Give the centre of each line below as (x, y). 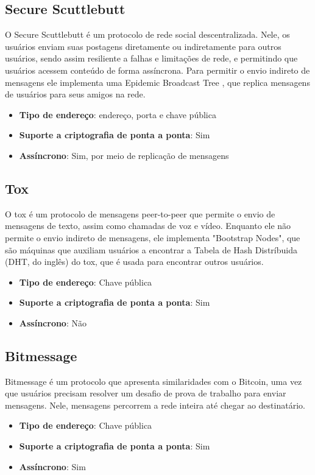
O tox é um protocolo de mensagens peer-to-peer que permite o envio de (140, 213)
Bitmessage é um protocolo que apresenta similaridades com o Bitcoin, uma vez (154, 381)
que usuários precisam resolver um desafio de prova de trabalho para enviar (146, 393)
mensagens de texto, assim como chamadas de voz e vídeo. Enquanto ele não (148, 226)
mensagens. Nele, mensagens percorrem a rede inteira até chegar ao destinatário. (155, 405)
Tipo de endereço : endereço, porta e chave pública (118, 114)
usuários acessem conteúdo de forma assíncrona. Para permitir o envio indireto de (157, 70)
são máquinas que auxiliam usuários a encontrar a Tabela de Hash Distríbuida (151, 249)
